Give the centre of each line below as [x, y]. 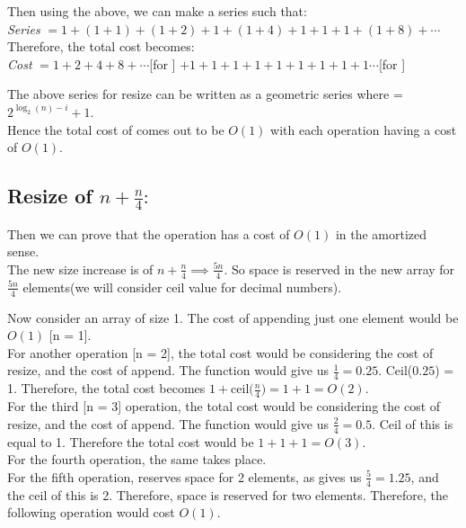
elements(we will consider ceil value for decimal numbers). [182, 286]
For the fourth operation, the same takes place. [137, 459]
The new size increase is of [80, 268]
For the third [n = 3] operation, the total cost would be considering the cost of [224, 406]
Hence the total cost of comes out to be [116, 129]
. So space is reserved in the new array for [339, 268]
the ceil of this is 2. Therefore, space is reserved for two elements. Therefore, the [228, 494]
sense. [23, 251]
